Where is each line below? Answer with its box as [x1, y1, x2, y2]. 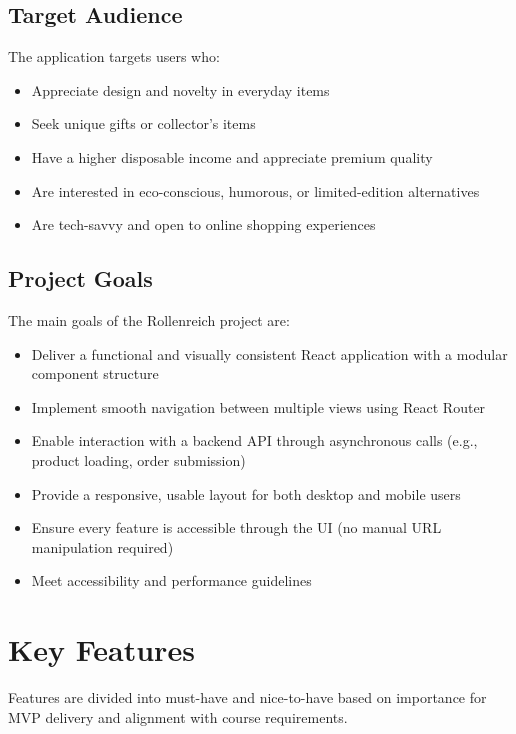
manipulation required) [31, 536, 174, 557]
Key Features [8, 629, 195, 670]
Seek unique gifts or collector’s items [31, 113, 256, 134]
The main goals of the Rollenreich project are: [8, 309, 290, 330]
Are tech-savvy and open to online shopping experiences [31, 214, 376, 235]
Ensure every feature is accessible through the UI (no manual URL [31, 517, 442, 538]
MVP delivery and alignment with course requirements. [8, 706, 348, 727]
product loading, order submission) [31, 449, 246, 470]
